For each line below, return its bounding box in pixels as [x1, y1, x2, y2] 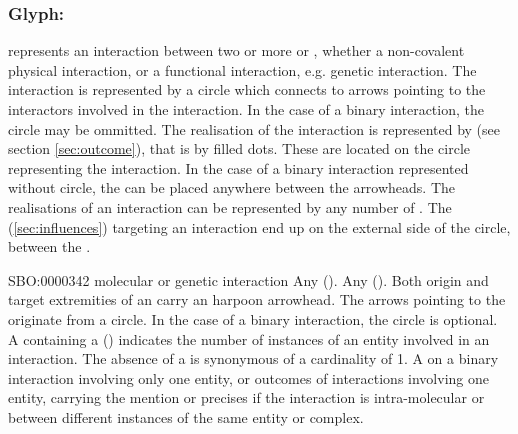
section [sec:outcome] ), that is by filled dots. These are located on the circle [8, 138, 471, 159]
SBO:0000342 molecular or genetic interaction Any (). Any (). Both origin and [8, 269, 489, 290]
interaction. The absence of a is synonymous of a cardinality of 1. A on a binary [8, 348, 499, 369]
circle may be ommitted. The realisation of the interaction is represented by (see [8, 118, 501, 139]
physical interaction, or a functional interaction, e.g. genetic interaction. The [8, 59, 477, 80]
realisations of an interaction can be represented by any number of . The [8, 196, 452, 217]
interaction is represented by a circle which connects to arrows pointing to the [8, 79, 486, 100]
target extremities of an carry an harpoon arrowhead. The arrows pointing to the [8, 289, 506, 310]
